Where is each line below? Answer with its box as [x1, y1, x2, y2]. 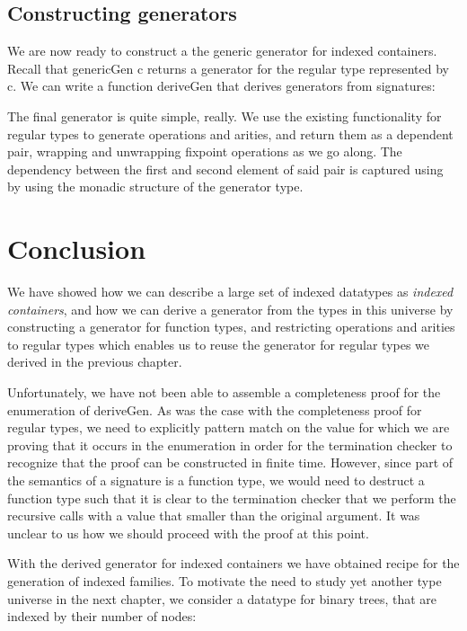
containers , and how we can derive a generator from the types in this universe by [7, 299, 454, 318]
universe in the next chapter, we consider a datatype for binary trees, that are [7, 589, 437, 608]
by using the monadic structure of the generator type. [7, 177, 304, 196]
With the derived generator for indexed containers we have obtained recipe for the [7, 554, 460, 573]
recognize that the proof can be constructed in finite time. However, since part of [7, 453, 454, 472]
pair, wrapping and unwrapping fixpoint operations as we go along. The [7, 142, 402, 161]
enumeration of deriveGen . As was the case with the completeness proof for [7, 400, 422, 419]
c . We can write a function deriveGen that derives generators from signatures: [7, 76, 436, 95]
